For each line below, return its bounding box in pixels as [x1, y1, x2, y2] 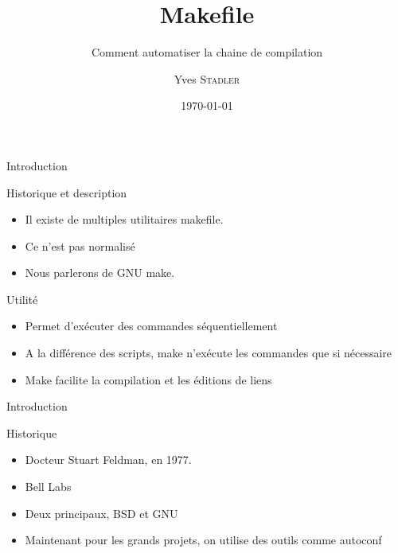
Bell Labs [25, 478, 72, 495]
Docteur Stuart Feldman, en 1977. [25, 451, 192, 468]
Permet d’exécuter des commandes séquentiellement [25, 317, 278, 334]
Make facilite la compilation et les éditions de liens [25, 371, 272, 387]
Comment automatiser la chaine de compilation [91, 44, 323, 60]
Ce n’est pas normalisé [25, 237, 135, 254]
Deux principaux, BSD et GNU [25, 504, 178, 521]
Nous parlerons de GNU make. [25, 264, 175, 281]
